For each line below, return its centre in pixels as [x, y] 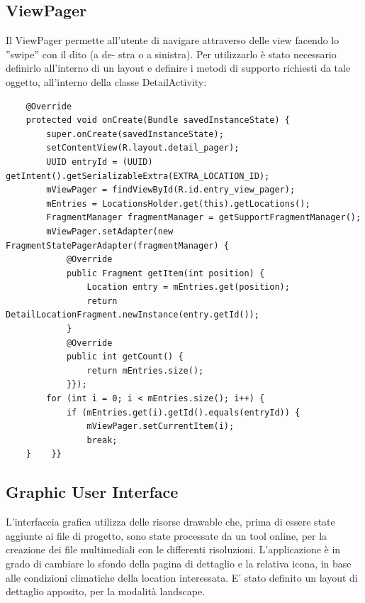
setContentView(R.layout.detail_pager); [143, 148]
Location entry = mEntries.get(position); [188, 287]
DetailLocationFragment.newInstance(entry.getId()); [133, 315]
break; [102, 440]
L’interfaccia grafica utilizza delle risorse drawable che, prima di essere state [170, 522]
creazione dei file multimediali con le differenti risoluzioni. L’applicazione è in [173, 549]
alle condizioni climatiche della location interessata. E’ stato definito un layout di [182, 577]
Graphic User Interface [92, 492]
